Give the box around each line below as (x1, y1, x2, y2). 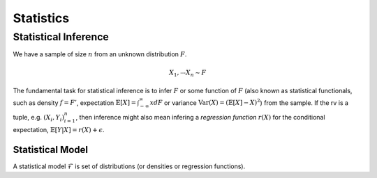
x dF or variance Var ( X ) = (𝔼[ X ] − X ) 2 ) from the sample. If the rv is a (149, 97, 349, 107)
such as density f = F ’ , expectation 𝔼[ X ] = (13, 98, 136, 107)
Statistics (13, 10, 70, 26)
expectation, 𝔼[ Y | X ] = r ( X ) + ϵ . (13, 125, 105, 133)
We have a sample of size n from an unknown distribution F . (13, 50, 187, 58)
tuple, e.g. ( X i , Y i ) (13, 113, 65, 123)
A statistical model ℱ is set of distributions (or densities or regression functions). (13, 162, 246, 170)
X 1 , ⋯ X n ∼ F (168, 68, 207, 78)
